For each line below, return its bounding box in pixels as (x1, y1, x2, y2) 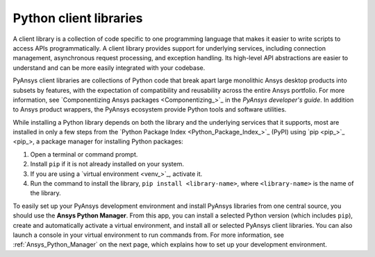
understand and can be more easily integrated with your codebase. (12, 63, 206, 72)
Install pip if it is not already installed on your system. (30, 160, 184, 168)
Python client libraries (12, 10, 143, 26)
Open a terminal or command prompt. (30, 150, 138, 159)
